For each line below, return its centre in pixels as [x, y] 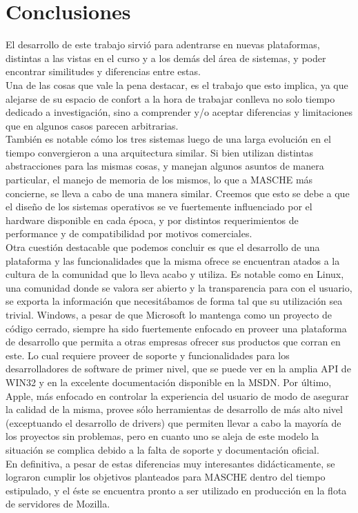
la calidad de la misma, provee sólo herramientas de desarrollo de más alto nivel [174, 409]
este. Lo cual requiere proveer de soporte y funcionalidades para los [148, 355]
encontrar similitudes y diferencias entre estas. [103, 71]
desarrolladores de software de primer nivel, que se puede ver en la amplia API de [178, 369]
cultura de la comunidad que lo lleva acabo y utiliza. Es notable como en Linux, [175, 274]
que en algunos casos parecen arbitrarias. [92, 125]
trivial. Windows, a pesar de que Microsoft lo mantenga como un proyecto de [169, 314]
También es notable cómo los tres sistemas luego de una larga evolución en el [168, 139]
